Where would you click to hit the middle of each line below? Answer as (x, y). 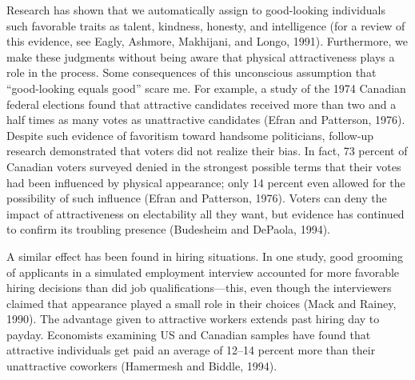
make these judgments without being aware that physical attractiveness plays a (201, 56)
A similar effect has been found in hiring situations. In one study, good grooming (205, 256)
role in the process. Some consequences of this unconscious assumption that (192, 72)
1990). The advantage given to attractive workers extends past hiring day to (193, 319)
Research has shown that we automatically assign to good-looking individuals (196, 10)
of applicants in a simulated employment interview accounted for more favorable (203, 272)
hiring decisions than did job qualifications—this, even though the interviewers (199, 288)
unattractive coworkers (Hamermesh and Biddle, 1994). (142, 366)
